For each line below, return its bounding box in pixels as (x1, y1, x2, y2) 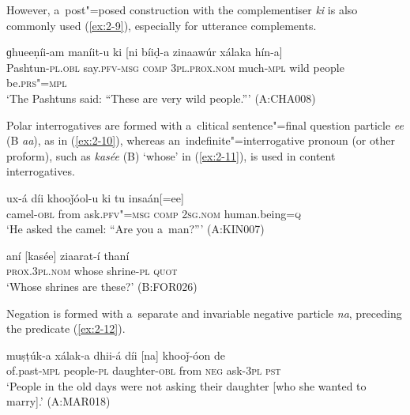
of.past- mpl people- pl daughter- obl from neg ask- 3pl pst (6, 362, 281, 379)
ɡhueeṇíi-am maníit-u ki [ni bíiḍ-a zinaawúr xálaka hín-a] (6, 43, 283, 60)
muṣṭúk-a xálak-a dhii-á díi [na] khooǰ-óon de (6, 346, 226, 363)
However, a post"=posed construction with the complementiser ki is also (6, 2, 358, 17)
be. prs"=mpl (6, 74, 67, 91)
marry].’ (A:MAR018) (6, 393, 111, 409)
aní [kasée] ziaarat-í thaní (6, 247, 130, 263)
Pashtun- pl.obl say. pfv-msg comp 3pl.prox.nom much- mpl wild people (6, 58, 344, 75)
